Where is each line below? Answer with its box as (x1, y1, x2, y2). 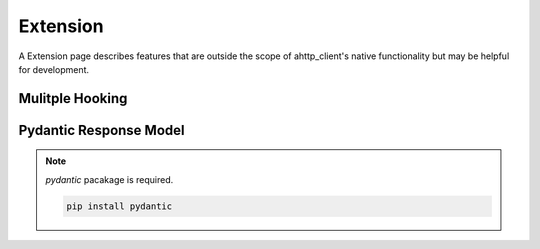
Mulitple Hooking (18, 90, 128, 107)
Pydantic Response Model (18, 121, 185, 139)
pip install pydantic (66, 200, 173, 212)
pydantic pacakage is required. (45, 173, 174, 185)
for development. (18, 63, 90, 75)
